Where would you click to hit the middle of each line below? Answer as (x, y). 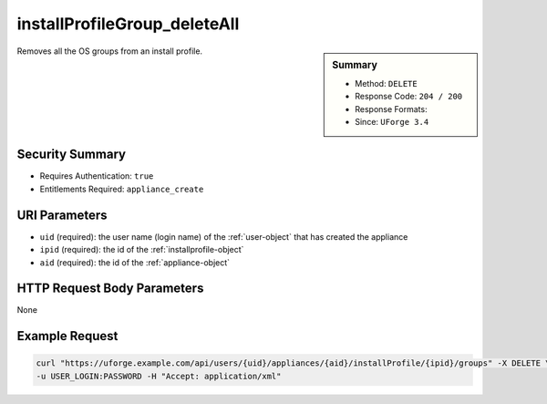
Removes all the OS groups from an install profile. (110, 51)
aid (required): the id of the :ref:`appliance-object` (135, 262)
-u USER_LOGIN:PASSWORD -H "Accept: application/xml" (159, 376)
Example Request (67, 336)
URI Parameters (62, 215)
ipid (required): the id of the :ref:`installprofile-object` (142, 250)
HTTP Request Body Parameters (110, 289)
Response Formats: (391, 109)
